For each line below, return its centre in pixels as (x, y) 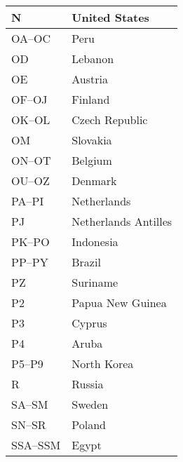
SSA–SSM (36, 445)
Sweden (90, 404)
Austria (90, 79)
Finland (91, 99)
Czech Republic (110, 120)
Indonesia (95, 242)
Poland (89, 424)
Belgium (92, 160)
